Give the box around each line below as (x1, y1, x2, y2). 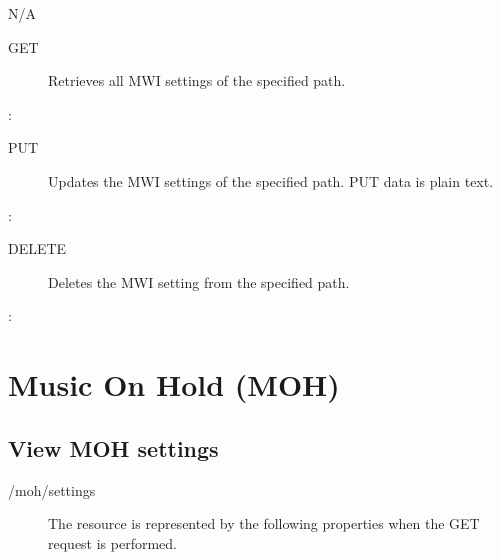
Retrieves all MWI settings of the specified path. (48, 70, 346, 91)
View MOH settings (8, 432, 219, 463)
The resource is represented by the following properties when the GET (48, 513, 480, 534)
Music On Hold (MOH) (8, 364, 340, 405)
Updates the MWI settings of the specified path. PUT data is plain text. (48, 170, 494, 191)
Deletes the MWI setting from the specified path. (48, 271, 350, 292)
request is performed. (48, 532, 177, 553)
